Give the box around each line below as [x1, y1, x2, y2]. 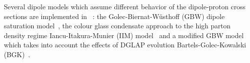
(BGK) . [4, 49, 30, 59]
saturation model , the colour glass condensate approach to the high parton [4, 21, 231, 31]
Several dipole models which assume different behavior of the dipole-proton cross [4, 1, 246, 11]
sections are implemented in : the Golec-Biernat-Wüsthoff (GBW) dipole [4, 11, 225, 21]
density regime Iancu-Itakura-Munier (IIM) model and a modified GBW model [4, 30, 244, 40]
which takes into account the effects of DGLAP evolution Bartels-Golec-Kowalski [4, 40, 246, 50]
